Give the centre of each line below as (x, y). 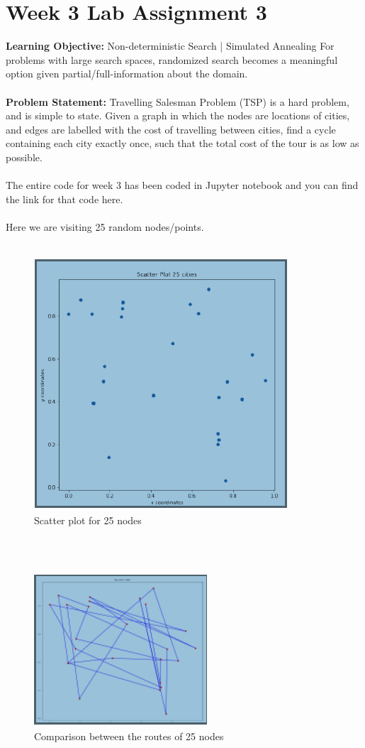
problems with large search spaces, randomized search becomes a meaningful (172, 59)
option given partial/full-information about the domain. (127, 74)
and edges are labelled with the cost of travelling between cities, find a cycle (171, 129)
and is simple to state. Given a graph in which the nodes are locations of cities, (178, 115)
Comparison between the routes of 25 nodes (129, 736)
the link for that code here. (64, 199)
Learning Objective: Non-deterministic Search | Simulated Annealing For (170, 46)
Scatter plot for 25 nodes (88, 520)
